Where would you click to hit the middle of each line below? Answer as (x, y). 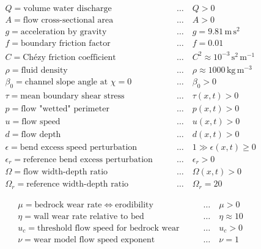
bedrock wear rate (68, 205)
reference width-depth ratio (78, 184)
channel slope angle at (66, 82)
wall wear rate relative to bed (89, 216)
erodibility (134, 205)
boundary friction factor (66, 44)
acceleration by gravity (64, 32)
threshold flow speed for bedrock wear (108, 228)
